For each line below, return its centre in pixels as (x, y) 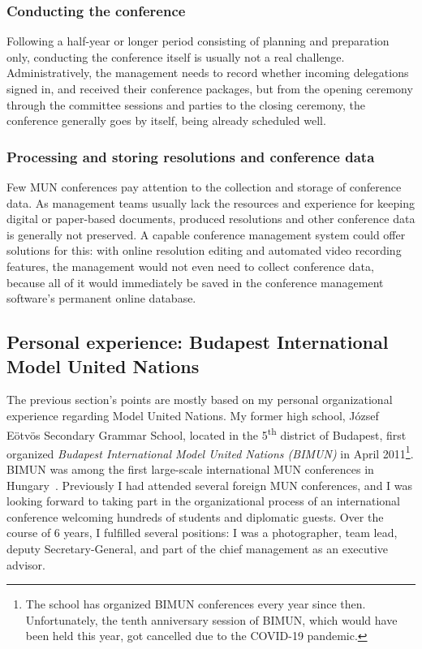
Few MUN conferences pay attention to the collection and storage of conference (204, 187)
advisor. (26, 564)
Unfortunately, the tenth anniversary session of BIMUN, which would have (211, 619)
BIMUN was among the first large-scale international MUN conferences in (190, 469)
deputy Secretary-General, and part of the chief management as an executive (198, 548)
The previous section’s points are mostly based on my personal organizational (200, 400)
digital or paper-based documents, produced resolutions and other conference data (211, 219)
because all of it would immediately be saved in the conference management (195, 282)
